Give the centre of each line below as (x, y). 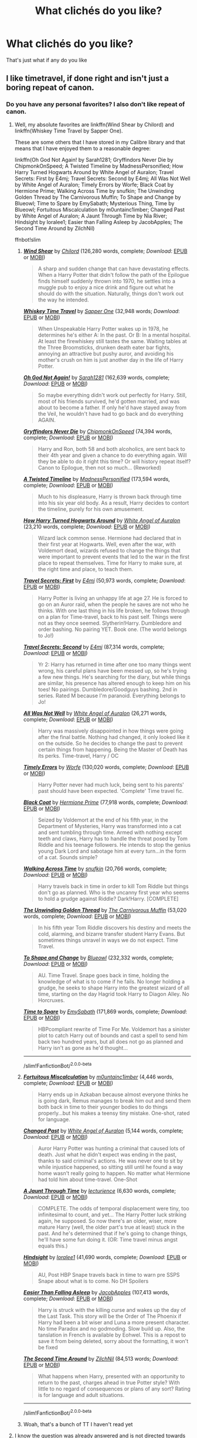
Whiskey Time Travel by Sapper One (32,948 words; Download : (101, 311)
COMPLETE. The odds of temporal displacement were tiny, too (113, 1209)
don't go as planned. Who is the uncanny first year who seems (113, 892)
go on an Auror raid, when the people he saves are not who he (113, 604)
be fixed (48, 1348)
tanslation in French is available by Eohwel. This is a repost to (112, 1335)
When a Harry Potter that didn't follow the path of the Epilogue (113, 274)
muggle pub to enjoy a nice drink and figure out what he (106, 287)
